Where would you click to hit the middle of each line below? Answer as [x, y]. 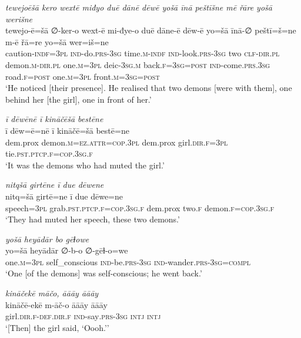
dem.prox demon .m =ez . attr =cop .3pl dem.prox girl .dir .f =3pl [117, 142]
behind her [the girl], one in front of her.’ [78, 99]
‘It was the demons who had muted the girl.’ [85, 165]
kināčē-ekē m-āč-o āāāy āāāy [56, 304]
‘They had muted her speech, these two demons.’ [93, 219]
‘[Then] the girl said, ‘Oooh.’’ [57, 327]
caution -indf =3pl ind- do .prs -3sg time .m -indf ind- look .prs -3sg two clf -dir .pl [143, 53]
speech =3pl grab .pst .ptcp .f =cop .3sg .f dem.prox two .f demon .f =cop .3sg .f [140, 207]
